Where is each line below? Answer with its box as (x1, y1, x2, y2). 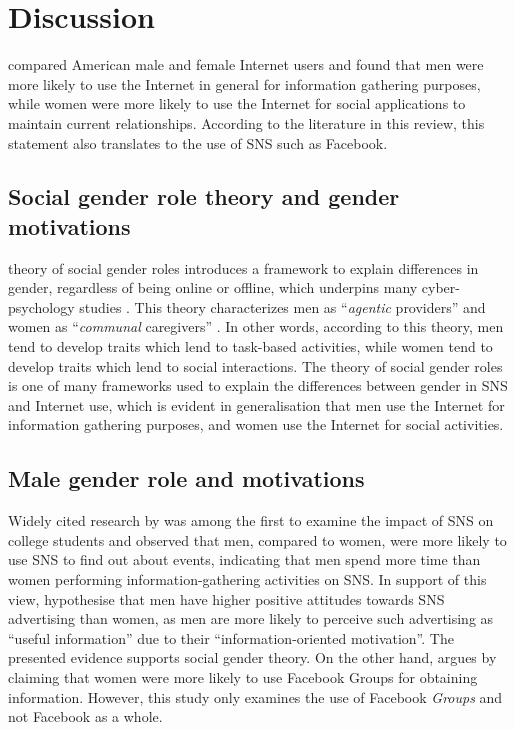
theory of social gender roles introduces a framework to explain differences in (8, 257, 479, 278)
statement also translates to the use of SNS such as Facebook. (8, 132, 388, 153)
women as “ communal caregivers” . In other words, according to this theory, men (8, 316, 504, 337)
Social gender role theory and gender (8, 181, 400, 212)
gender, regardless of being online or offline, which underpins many (8, 277, 418, 298)
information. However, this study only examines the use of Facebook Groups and (8, 686, 503, 707)
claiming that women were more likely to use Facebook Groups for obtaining (8, 666, 478, 687)
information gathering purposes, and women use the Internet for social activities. (8, 414, 504, 435)
